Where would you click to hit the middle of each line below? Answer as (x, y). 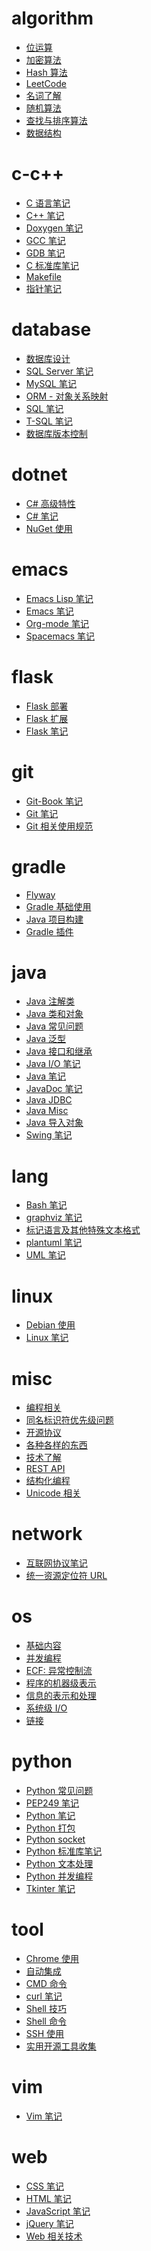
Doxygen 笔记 (54, 228)
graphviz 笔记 (54, 1218)
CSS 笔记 (44, 2186)
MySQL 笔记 (51, 383)
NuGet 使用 (49, 528)
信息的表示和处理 (61, 1696)
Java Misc (47, 1111)
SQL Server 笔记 (59, 371)
